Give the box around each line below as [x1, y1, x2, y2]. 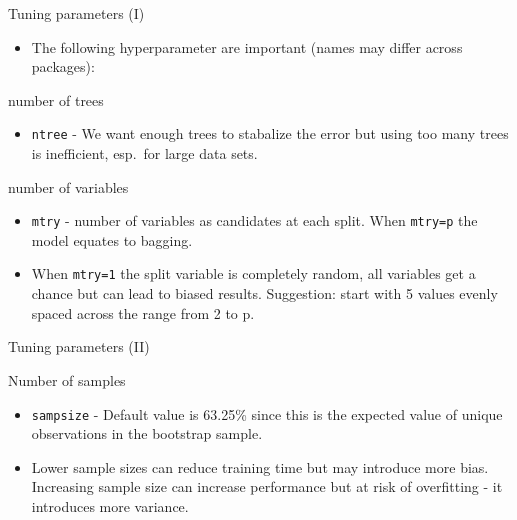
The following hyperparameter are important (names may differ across [31, 36, 463, 57]
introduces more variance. [31, 495, 189, 516]
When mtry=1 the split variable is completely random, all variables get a [31, 263, 476, 284]
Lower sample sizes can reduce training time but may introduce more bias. [31, 456, 489, 477]
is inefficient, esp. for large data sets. [31, 143, 258, 164]
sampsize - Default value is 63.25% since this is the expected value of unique [31, 403, 503, 424]
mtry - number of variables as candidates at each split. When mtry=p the [31, 210, 478, 231]
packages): [31, 56, 95, 77]
